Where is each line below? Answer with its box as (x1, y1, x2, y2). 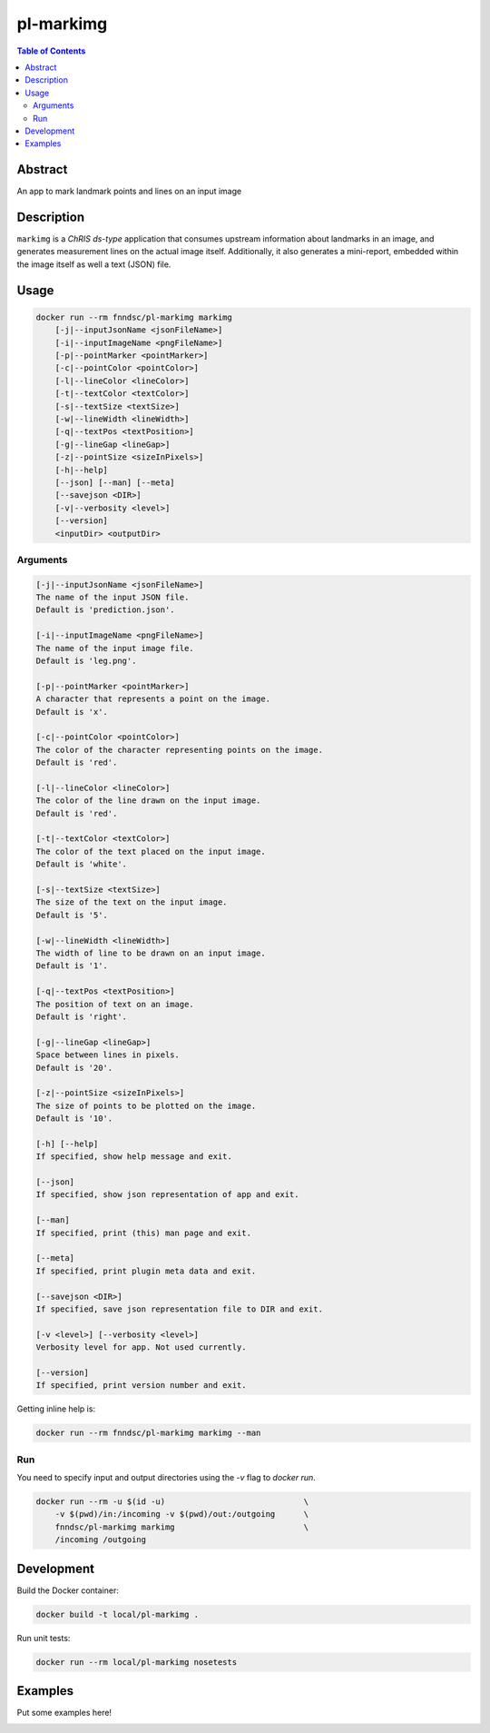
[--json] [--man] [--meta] (54, 477, 176, 488)
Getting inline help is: (16, 1403, 95, 1414)
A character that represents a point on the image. (35, 694, 271, 704)
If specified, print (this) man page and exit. (35, 1227, 251, 1238)
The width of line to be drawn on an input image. (35, 947, 267, 958)
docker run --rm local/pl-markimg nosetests (35, 1657, 238, 1667)
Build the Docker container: (16, 1585, 120, 1596)
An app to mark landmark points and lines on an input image (16, 186, 242, 197)
